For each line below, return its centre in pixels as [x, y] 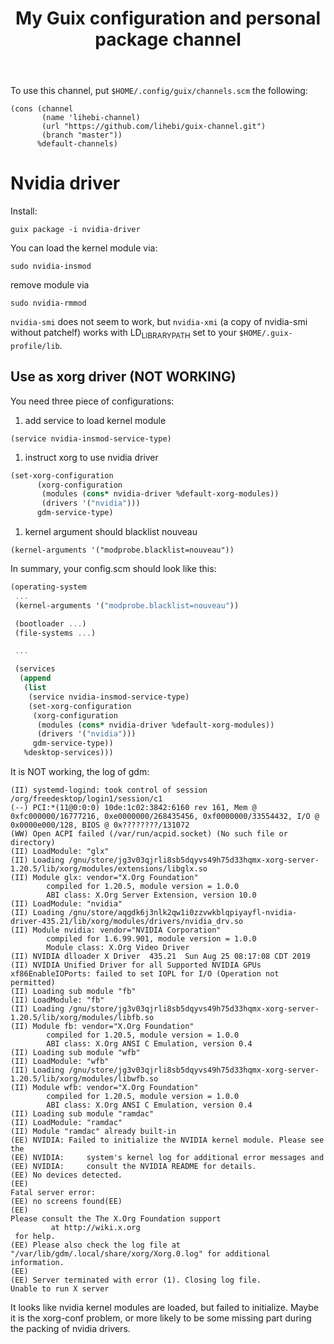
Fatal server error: [53, 1193]
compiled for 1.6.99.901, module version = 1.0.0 [151, 939]
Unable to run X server [60, 1289]
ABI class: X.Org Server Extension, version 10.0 [151, 895]
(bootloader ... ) [50, 623]
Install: [24, 211]
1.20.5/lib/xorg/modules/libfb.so [82, 1018]
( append [35, 678]
